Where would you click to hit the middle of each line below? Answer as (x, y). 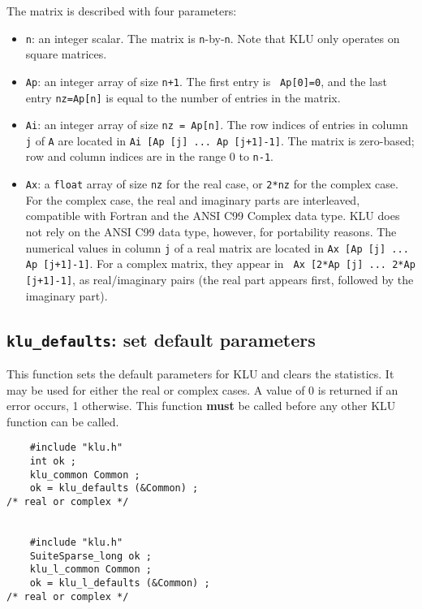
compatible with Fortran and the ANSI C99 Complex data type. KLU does (213, 216)
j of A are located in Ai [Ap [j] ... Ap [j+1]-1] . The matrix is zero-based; (220, 140)
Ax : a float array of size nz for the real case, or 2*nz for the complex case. (212, 184)
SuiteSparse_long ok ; (90, 556)
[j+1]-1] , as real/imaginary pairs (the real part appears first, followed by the (220, 279)
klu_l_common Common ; (90, 570)
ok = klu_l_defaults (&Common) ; (120, 583)
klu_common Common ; (85, 475)
